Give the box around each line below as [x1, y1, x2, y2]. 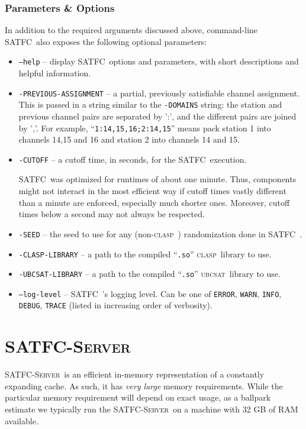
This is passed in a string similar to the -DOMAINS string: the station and [18, 98, 282, 111]
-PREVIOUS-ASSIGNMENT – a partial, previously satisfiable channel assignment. [18, 86, 300, 99]
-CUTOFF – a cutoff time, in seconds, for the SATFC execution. [18, 153, 247, 165]
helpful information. [18, 67, 91, 79]
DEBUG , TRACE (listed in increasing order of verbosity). [18, 299, 212, 311]
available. [5, 414, 38, 427]
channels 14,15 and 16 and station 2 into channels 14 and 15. [18, 133, 240, 146]
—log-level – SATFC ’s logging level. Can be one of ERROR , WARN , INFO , [18, 287, 282, 299]
